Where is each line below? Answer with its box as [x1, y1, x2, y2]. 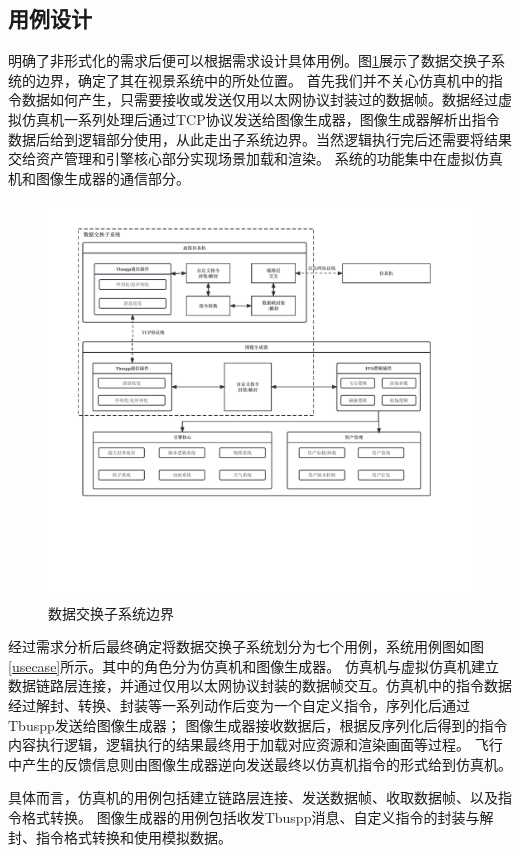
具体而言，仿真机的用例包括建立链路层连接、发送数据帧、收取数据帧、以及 [8, 787, 498, 808]
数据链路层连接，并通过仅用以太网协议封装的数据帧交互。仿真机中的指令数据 [8, 675, 512, 696]
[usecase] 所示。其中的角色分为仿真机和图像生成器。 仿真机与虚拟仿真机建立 [8, 655, 499, 676]
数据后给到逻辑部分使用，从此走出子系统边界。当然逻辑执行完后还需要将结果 [8, 128, 512, 149]
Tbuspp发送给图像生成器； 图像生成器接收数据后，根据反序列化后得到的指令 [8, 714, 508, 735]
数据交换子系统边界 [48, 602, 174, 623]
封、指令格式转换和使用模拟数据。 [8, 826, 232, 847]
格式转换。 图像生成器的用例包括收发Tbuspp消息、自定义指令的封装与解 [21, 806, 494, 827]
